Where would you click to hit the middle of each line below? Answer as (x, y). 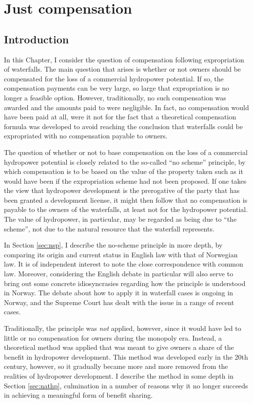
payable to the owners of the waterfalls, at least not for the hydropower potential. (126, 209)
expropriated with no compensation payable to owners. (86, 136)
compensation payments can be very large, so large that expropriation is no (117, 88)
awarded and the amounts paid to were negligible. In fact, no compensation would (126, 107)
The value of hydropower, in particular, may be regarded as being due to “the (120, 219)
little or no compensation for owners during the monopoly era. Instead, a (113, 337)
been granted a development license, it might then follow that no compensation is (126, 200)
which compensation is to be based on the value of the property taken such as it (124, 171)
